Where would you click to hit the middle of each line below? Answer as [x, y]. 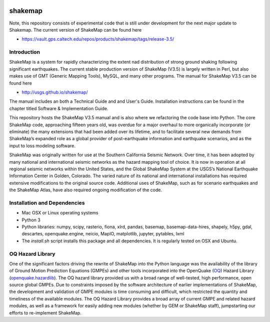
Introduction [24, 52]
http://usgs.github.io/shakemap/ [55, 92]
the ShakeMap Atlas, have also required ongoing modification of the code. [86, 190]
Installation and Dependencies [47, 203]
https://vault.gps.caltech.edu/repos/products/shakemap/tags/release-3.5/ [98, 39]
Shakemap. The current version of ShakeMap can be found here [75, 30]
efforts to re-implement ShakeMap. [45, 312]
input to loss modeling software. [42, 146]
